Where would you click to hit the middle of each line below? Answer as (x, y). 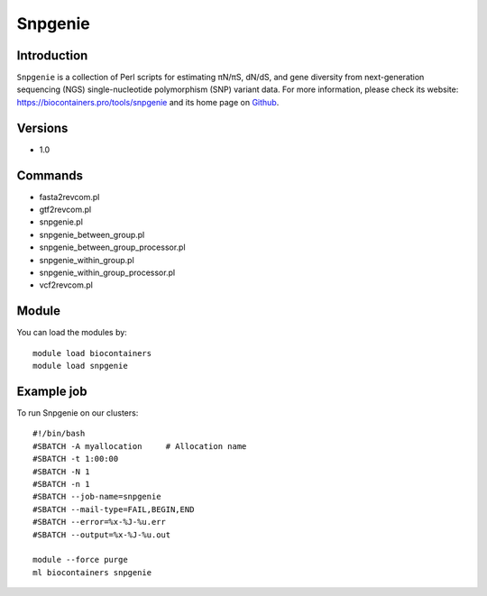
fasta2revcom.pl (69, 197)
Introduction (52, 55)
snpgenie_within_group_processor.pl (107, 272)
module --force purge (80, 560)
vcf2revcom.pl (66, 285)
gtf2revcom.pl (65, 210)
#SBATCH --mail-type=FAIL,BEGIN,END (114, 509)
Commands (50, 175)
